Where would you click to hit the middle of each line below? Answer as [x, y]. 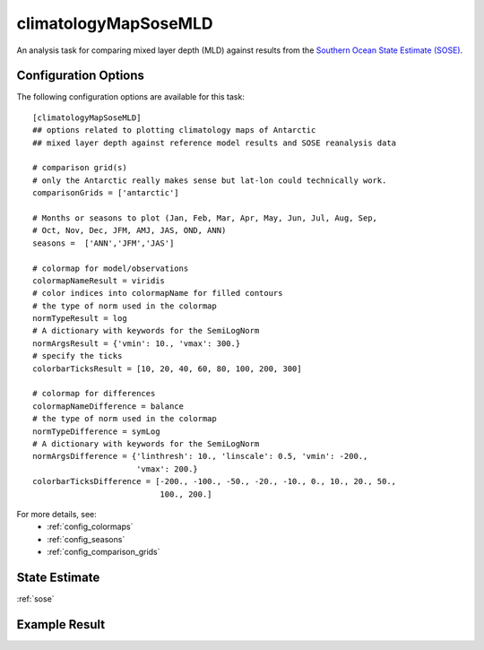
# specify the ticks [78, 356]
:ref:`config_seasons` [86, 539]
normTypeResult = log [80, 319]
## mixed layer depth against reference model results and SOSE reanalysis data [215, 143]
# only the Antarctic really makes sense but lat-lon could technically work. [210, 180]
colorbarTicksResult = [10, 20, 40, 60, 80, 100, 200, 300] [167, 368]
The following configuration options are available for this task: [131, 97]
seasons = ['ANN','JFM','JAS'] [104, 243]
